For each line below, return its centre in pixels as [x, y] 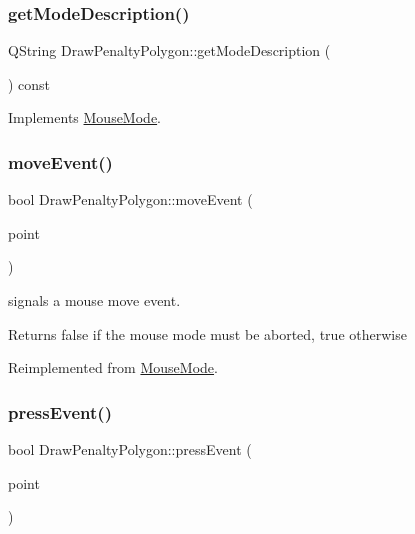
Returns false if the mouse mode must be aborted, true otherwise [207, 333]
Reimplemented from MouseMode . [113, 367]
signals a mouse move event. [94, 300]
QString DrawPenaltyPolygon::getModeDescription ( [169, 50]
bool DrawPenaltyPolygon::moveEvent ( [130, 199]
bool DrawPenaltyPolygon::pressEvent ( [130, 449]
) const [29, 83]
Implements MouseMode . [85, 117]
